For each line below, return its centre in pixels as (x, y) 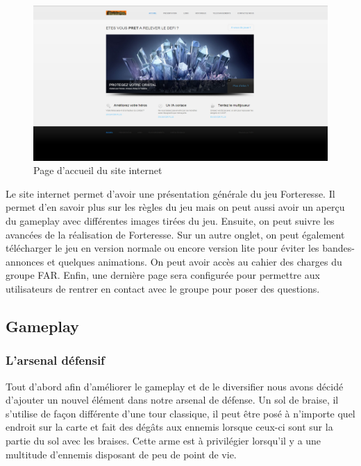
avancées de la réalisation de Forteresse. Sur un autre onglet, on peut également (175, 234)
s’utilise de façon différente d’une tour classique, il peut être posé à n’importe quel (180, 413)
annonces (25, 261)
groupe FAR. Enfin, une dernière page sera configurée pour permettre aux (163, 275)
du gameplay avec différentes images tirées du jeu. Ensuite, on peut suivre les (170, 220)
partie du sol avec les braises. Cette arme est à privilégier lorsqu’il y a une (163, 440)
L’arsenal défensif (55, 360)
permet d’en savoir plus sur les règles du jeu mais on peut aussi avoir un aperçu (175, 207)
